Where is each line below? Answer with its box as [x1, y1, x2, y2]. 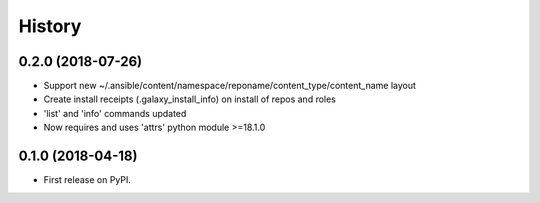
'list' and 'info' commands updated [43, 107, 187, 119]
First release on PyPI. [43, 174, 132, 186]
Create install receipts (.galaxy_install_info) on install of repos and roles [43, 93, 337, 105]
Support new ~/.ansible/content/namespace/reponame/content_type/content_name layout [43, 80, 417, 92]
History [18, 15, 82, 37]
